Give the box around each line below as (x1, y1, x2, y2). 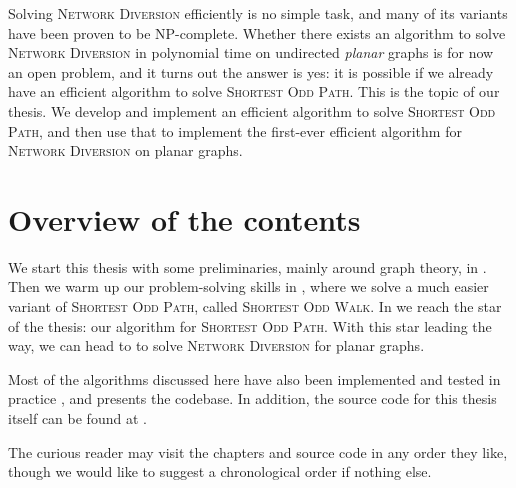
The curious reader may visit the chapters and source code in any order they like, (8, 441, 508, 462)
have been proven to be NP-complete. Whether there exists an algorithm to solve (8, 22, 506, 43)
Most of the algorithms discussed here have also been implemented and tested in (8, 368, 501, 389)
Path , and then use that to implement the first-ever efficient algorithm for (8, 120, 462, 141)
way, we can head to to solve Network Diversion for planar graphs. (8, 335, 425, 356)
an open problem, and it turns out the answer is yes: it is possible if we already (8, 61, 494, 82)
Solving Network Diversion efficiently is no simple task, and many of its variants (8, 3, 508, 23)
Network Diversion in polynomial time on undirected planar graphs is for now (8, 42, 494, 63)
